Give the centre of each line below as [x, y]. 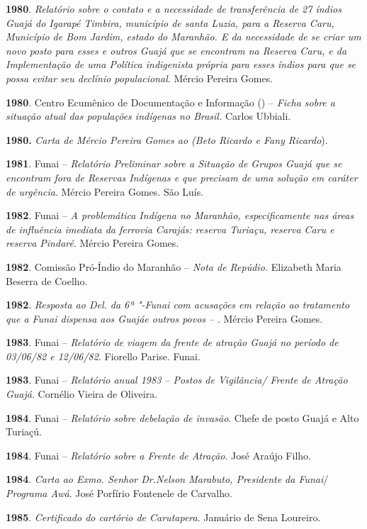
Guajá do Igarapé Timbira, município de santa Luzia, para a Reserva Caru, [170, 22]
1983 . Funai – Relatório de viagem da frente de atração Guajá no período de [172, 342]
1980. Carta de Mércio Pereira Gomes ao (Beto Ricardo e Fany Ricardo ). [167, 139]
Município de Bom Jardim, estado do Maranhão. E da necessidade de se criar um [183, 37]
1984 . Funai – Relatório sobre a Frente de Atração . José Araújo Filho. [158, 455]
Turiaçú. [24, 431]
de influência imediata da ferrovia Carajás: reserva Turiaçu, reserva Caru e [170, 229]
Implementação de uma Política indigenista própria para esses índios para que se [181, 64]
